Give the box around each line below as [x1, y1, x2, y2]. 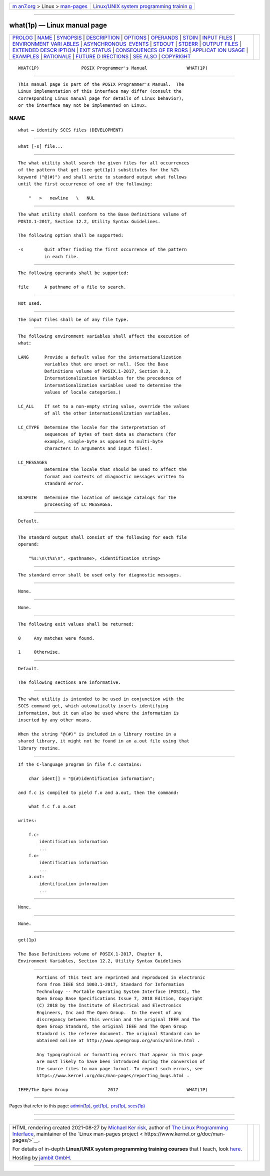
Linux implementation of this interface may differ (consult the [18, 88, 182, 94]
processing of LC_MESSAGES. [44, 502, 113, 507]
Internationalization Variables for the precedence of [44, 375, 182, 381]
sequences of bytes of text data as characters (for [44, 432, 176, 437]
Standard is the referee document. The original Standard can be [36, 1031, 200, 1036]
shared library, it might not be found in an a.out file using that [18, 738, 189, 744]
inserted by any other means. [18, 717, 92, 723]
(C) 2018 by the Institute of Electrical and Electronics [36, 1003, 182, 1009]
